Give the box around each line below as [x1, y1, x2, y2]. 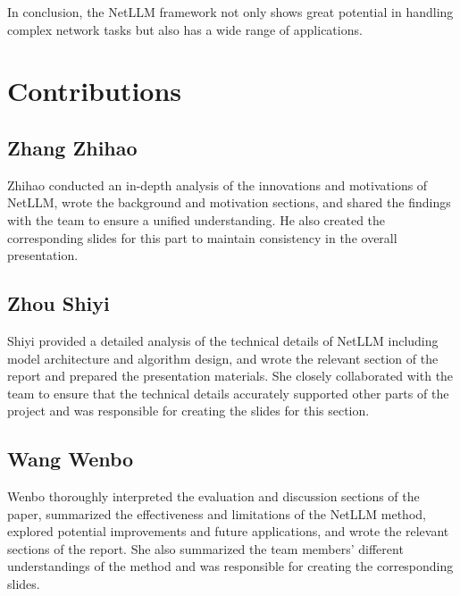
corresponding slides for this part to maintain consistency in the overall [7, 228, 397, 247]
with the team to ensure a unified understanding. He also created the [7, 210, 386, 229]
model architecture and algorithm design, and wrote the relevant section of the [7, 348, 439, 367]
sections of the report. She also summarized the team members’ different [7, 539, 404, 558]
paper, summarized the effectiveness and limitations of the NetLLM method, [7, 504, 426, 523]
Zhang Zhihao [7, 133, 138, 161]
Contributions [7, 72, 182, 109]
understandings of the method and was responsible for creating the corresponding [7, 557, 454, 575]
